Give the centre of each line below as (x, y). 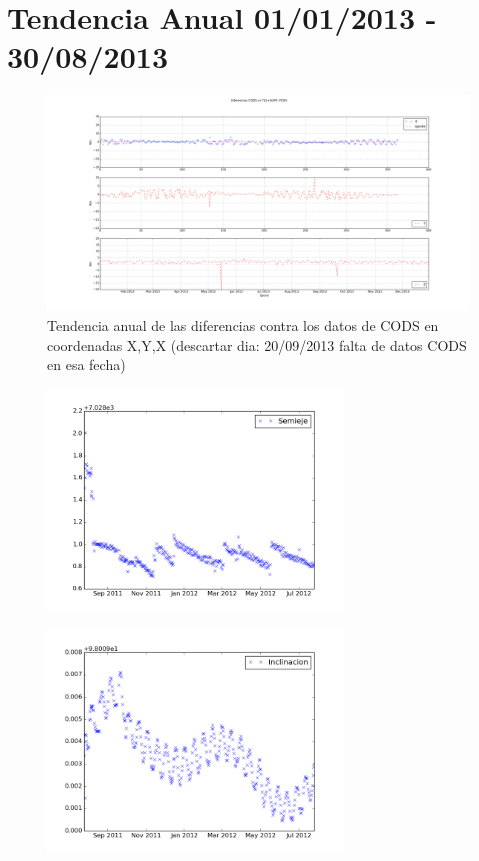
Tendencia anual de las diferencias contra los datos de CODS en (243, 325)
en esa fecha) (86, 364)
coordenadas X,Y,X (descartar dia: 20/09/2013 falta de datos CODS (257, 344)
